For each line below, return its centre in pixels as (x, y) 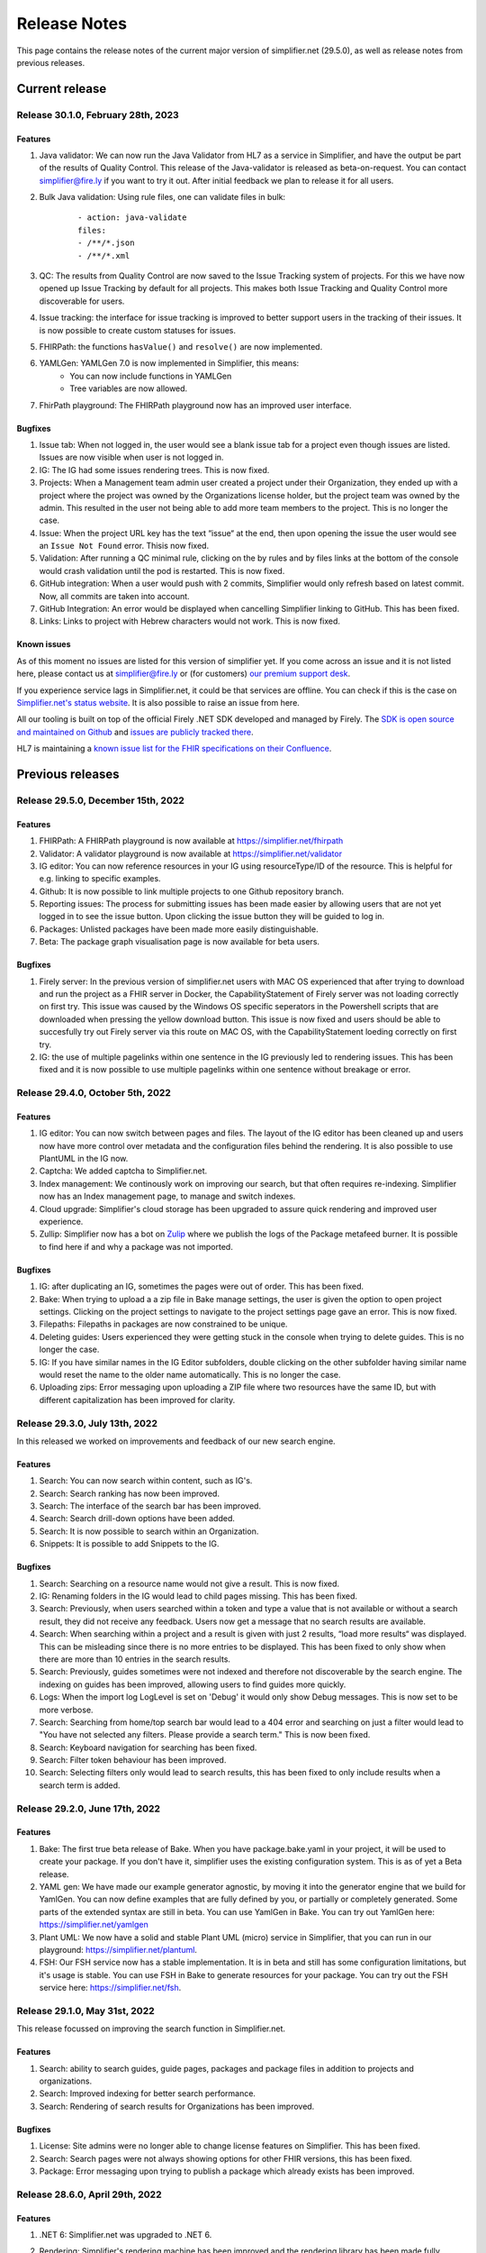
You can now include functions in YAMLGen (151, 376)
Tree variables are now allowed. (129, 388)
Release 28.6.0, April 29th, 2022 (89, 2194)
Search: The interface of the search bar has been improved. (150, 1506)
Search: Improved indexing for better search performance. (148, 2093)
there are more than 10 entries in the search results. (135, 1659)
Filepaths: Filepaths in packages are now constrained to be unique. (163, 1324)
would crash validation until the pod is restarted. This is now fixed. (162, 570)
